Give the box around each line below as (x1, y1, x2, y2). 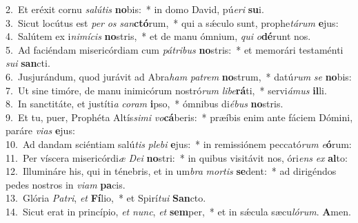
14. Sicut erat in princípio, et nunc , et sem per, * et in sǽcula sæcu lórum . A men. (6, 204, 351, 218)
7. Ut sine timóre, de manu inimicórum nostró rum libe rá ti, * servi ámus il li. (6, 83, 327, 97)
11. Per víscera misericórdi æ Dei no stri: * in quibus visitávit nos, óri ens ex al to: (6, 150, 348, 164)
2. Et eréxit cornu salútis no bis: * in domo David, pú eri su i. (6, 2, 264, 16)
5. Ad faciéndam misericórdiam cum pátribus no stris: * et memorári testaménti (6, 42, 344, 56)
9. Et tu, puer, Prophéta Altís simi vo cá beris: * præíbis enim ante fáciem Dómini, (6, 109, 353, 124)
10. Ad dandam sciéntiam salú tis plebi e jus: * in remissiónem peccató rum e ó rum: (6, 136, 352, 151)
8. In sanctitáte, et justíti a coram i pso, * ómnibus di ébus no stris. (6, 96, 284, 111)
